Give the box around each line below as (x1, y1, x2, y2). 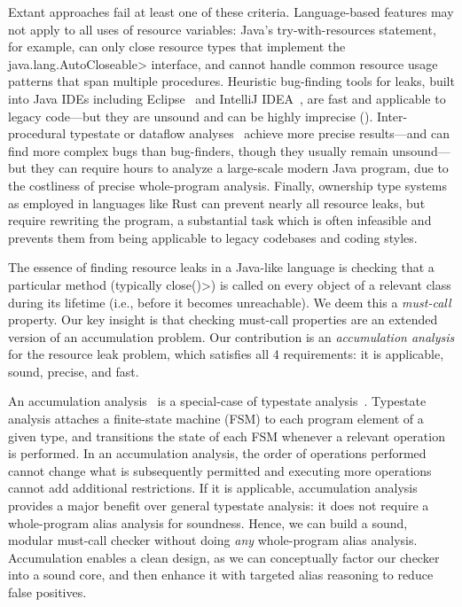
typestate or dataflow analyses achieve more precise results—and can (69, 124, 450, 143)
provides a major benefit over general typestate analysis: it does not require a (8, 496, 429, 515)
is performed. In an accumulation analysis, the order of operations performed (8, 444, 427, 463)
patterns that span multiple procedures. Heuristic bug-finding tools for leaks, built (8, 72, 455, 90)
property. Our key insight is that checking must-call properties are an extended (8, 310, 438, 329)
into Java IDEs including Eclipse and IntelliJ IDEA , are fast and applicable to (8, 89, 446, 107)
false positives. (8, 583, 87, 601)
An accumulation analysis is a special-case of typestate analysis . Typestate (8, 392, 427, 410)
